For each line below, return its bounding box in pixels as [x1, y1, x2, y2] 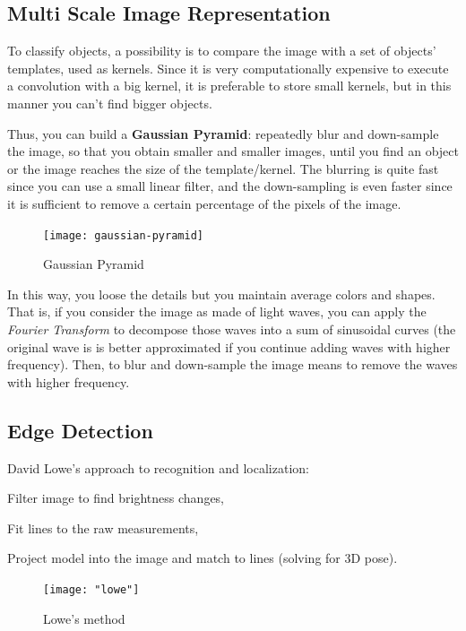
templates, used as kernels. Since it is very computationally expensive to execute [7, 58, 449, 77]
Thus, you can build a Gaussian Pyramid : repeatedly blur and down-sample [7, 124, 439, 143]
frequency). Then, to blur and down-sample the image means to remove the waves [7, 355, 458, 374]
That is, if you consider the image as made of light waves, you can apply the [7, 302, 427, 321]
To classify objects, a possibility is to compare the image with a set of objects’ [7, 41, 436, 60]
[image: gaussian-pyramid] [43, 229, 203, 242]
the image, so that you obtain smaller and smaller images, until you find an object [7, 142, 459, 160]
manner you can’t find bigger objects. [7, 93, 212, 112]
